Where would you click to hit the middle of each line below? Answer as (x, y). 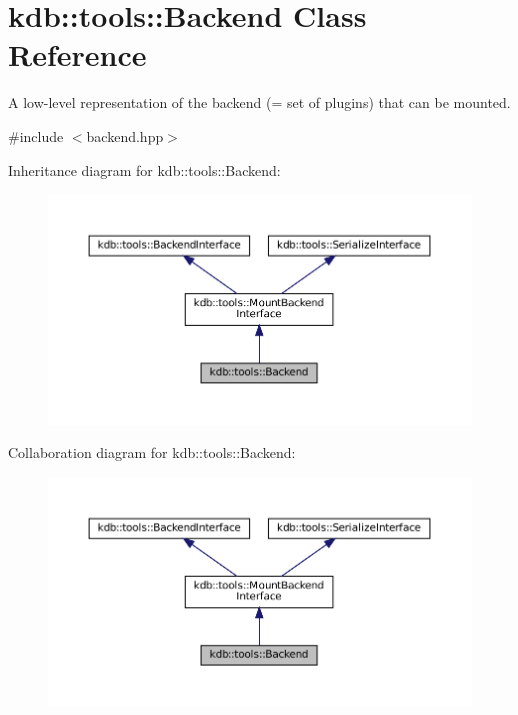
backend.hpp (125, 135)
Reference (77, 54)
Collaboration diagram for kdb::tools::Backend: (152, 452)
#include (36, 135)
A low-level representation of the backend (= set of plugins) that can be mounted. (259, 102)
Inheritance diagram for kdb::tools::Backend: (144, 169)
